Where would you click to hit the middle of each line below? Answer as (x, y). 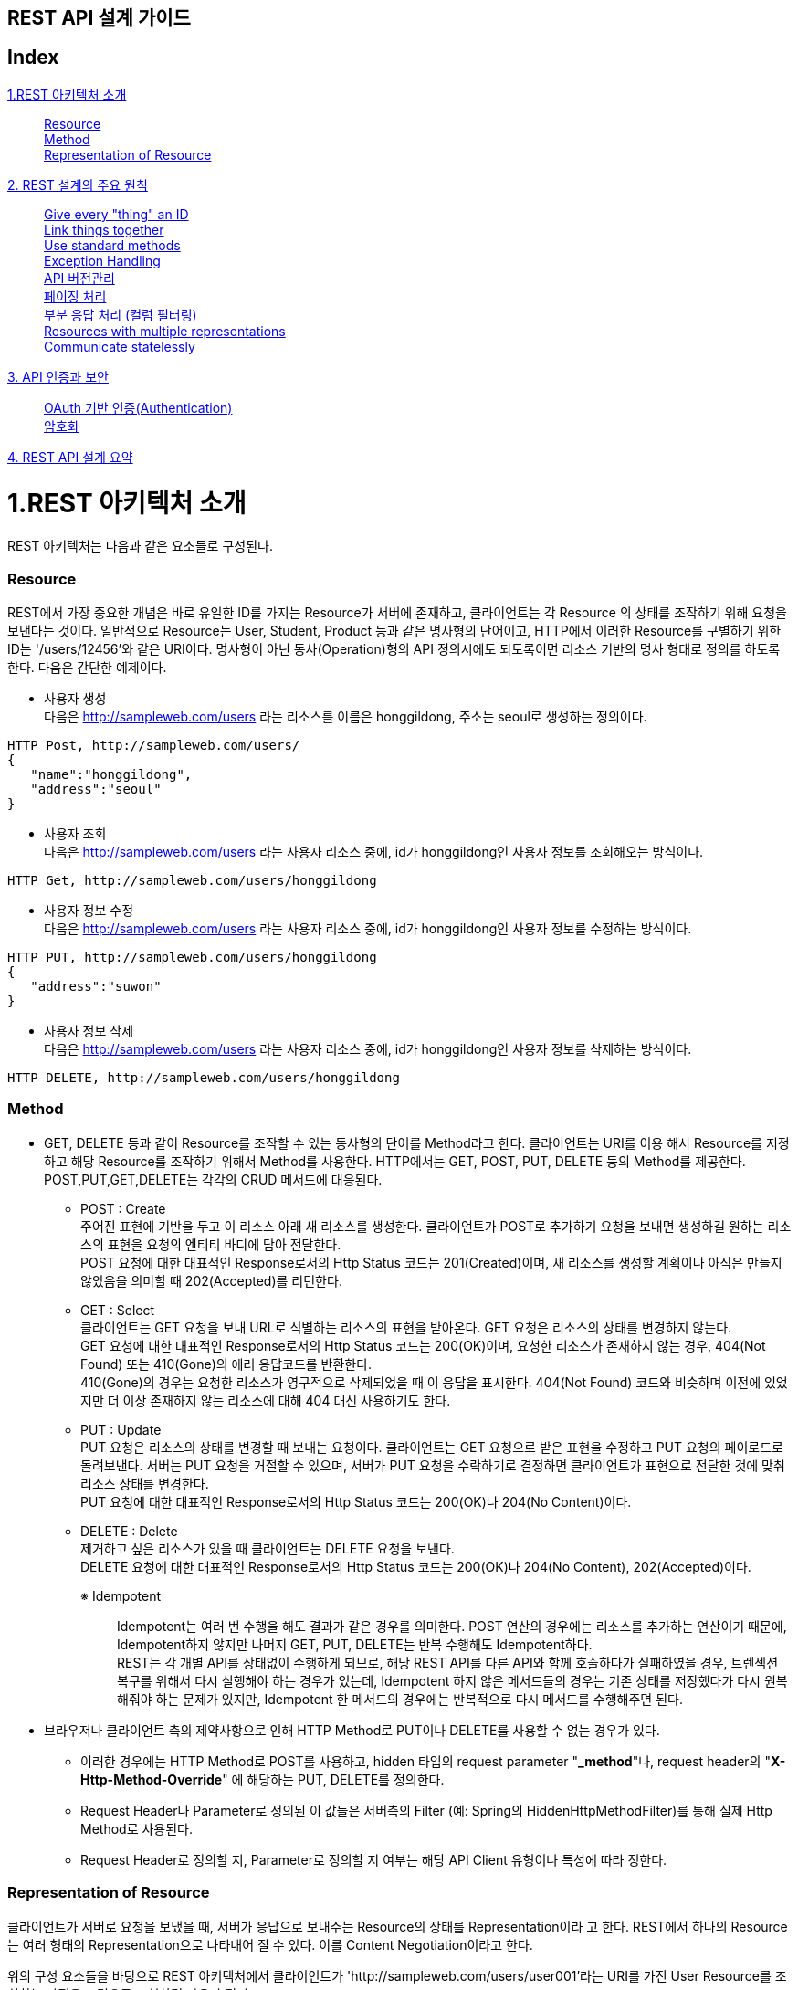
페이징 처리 (75, 296)
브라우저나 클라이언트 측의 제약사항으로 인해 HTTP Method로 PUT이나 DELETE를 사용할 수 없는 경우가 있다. (352, 1730)
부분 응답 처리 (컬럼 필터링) (121, 314)
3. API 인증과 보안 (58, 376)
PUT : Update (121, 1429)
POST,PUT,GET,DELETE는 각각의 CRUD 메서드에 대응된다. (213, 1179)
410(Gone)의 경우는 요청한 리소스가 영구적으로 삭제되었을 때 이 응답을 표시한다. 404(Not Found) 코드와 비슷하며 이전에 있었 (434, 1382)
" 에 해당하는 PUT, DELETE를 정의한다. (333, 1779)
